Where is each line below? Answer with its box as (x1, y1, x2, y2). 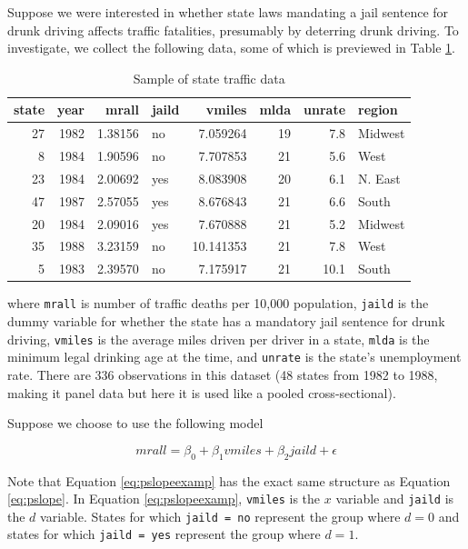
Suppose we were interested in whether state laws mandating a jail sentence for (7, 3, 449, 21)
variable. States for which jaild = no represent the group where (40, 506, 401, 525)
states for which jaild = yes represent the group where (7, 524, 321, 544)
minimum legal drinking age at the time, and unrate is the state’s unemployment (7, 347, 462, 366)
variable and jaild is (335, 489, 454, 508)
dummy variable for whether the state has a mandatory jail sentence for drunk (7, 312, 445, 331)
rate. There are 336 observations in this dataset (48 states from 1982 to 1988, (7, 364, 438, 384)
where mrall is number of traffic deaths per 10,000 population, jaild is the (7, 294, 429, 313)
